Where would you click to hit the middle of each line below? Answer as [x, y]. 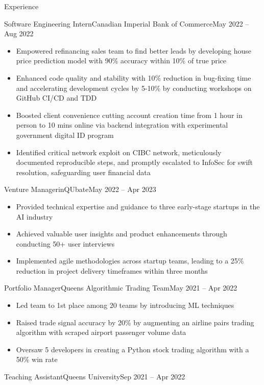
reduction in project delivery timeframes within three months [112, 270]
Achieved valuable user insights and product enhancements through [122, 234]
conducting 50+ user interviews [65, 243]
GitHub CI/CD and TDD [56, 98]
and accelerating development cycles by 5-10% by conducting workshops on [134, 88]
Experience [21, 6]
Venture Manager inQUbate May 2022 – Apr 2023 [80, 189]
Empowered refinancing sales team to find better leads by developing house [134, 50]
